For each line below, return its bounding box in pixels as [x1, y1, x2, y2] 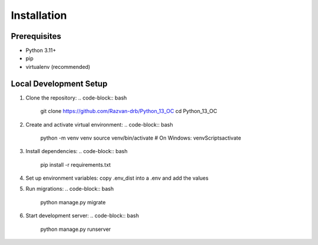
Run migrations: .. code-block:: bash [25, 186, 114, 193]
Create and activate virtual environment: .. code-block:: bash [25, 121, 173, 128]
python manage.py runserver [40, 226, 111, 233]
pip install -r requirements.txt [40, 161, 111, 168]
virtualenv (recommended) [25, 63, 91, 70]
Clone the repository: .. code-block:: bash [25, 94, 127, 101]
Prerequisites [11, 31, 61, 41]
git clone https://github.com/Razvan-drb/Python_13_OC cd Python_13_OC [40, 108, 217, 115]
